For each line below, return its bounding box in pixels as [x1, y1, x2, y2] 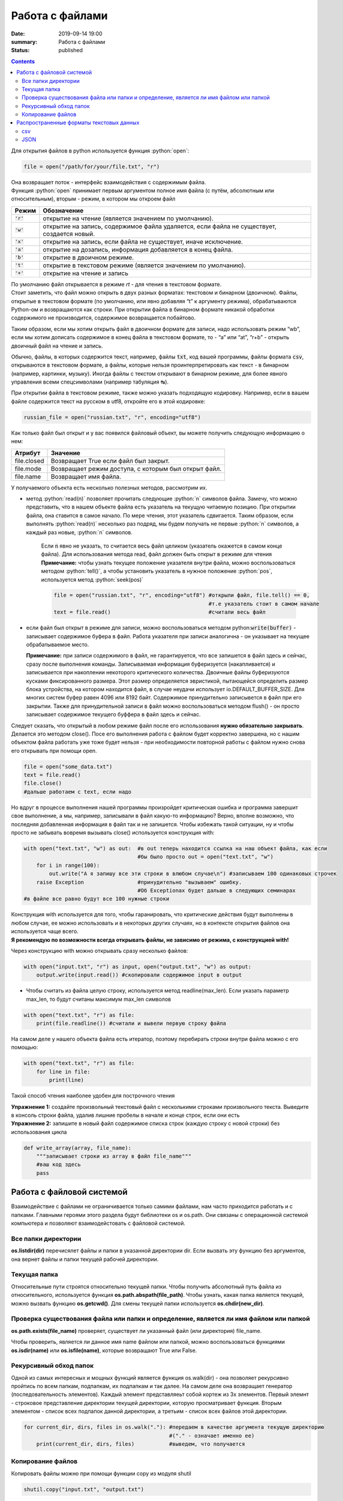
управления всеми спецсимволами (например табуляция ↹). [11, 378, 169, 385]
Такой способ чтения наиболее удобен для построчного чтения [11, 1092, 175, 1099]
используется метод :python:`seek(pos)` [41, 576, 144, 583]
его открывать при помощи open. [11, 747, 97, 754]
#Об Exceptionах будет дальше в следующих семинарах [137, 887, 296, 894]
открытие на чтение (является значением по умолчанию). [43, 214, 214, 222]
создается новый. [43, 229, 95, 238]
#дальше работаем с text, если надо [23, 788, 132, 795]
